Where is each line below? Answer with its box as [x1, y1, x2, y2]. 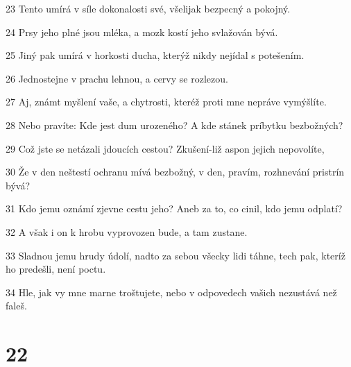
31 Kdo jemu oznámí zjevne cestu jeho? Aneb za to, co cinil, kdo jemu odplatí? [6, 201, 343, 216]
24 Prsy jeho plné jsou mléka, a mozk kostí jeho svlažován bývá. [6, 24, 278, 39]
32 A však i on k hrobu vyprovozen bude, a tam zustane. [6, 224, 248, 239]
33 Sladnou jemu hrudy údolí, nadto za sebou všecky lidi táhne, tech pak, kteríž [6, 248, 345, 262]
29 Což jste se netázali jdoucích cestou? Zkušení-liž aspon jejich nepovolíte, [6, 141, 325, 155]
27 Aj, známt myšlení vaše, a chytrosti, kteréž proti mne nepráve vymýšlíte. [6, 94, 327, 109]
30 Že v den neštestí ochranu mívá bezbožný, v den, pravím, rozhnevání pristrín [6, 164, 345, 179]
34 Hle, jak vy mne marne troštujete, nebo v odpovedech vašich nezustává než [6, 284, 337, 299]
